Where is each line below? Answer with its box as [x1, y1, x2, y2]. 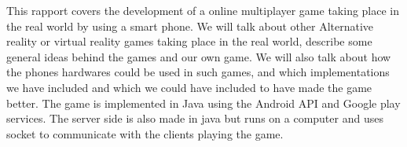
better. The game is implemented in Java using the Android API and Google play [6, 94, 401, 111]
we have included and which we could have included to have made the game [6, 79, 372, 95]
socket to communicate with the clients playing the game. [6, 125, 284, 141]
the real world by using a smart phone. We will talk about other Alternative [6, 17, 374, 34]
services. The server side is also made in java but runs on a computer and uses [6, 110, 383, 127]
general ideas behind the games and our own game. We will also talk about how [6, 48, 391, 64]
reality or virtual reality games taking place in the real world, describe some [6, 33, 372, 50]
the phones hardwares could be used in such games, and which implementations [6, 64, 390, 80]
